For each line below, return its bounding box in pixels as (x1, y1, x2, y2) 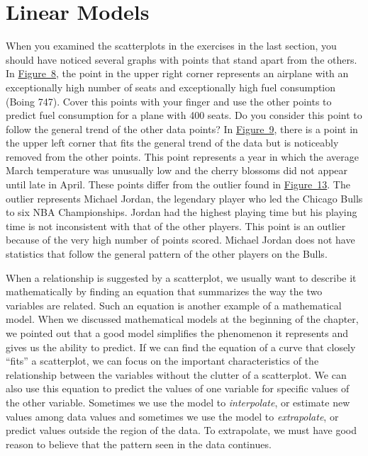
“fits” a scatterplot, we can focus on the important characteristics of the (6, 353, 319, 368)
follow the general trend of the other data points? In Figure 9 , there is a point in (6, 121, 358, 136)
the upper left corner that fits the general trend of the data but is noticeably (6, 135, 339, 150)
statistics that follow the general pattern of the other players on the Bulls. (6, 246, 328, 261)
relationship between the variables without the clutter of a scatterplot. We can (6, 367, 347, 382)
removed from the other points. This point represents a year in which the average (6, 149, 359, 164)
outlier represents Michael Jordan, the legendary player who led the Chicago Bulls (6, 190, 363, 205)
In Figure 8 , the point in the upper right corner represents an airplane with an (6, 66, 349, 81)
